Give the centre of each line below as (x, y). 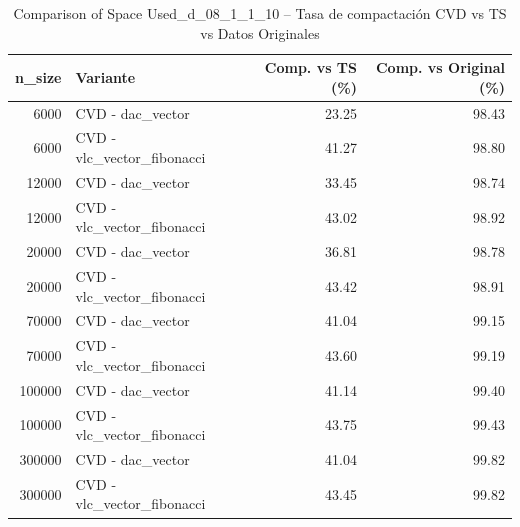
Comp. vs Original (440, 67)
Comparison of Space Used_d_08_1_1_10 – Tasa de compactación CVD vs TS (260, 13)
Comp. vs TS (311, 67)
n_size (38, 76)
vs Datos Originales (260, 32)
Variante (105, 76)
